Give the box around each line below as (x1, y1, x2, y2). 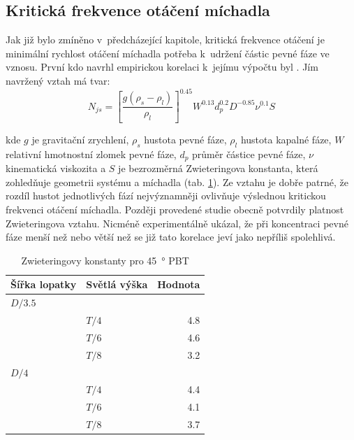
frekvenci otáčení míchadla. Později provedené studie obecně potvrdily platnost (6, 201, 344, 216)
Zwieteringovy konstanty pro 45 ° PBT (21, 253, 189, 267)
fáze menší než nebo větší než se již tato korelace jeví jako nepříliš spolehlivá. (6, 229, 336, 244)
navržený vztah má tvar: (6, 73, 110, 87)
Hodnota (157, 277, 200, 292)
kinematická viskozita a (6, 161, 106, 176)
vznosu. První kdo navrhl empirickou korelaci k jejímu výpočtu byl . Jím (6, 59, 318, 74)
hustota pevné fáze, (144, 132, 227, 146)
